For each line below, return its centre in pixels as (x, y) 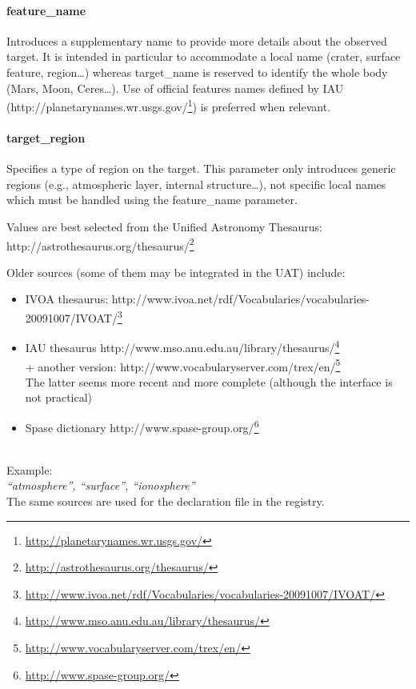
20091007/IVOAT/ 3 (74, 316)
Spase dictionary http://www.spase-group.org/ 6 (142, 426)
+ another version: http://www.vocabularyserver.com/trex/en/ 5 (183, 365)
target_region (46, 138)
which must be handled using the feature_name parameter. (152, 200)
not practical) (59, 397)
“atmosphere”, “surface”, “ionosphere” (101, 485)
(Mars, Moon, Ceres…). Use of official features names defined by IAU (175, 88)
